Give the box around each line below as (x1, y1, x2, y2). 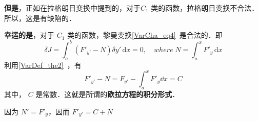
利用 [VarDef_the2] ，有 (4, 60, 82, 70)
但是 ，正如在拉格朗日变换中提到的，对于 (4, 3, 141, 13)
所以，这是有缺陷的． (4, 12, 76, 23)
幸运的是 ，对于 (4, 30, 54, 40)
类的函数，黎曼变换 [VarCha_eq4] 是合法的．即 (67, 30, 223, 40)
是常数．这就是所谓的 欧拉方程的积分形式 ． (35, 88, 180, 99)
